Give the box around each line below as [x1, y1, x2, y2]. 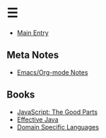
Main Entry [16, 28, 49, 37]
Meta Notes [6, 49, 59, 61]
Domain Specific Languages [16, 122, 100, 131]
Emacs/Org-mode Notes [16, 68, 88, 76]
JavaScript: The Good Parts [16, 107, 98, 116]
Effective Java [16, 115, 59, 124]
